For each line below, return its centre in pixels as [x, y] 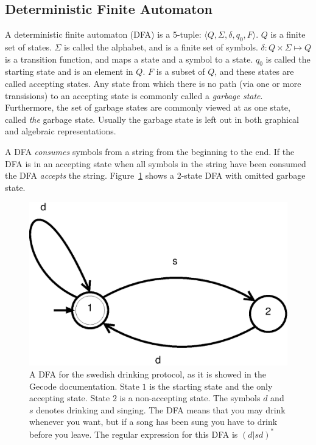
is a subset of [181, 71]
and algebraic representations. [61, 131]
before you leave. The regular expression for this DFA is [134, 434]
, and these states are [254, 71]
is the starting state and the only [211, 386]
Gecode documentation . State [84, 386]
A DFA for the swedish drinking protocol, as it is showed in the [148, 374]
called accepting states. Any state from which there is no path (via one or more [153, 83]
